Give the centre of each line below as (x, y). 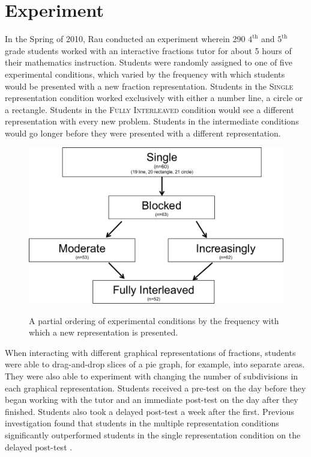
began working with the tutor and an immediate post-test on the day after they (152, 400)
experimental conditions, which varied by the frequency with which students (145, 74)
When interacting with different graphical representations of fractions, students (150, 352)
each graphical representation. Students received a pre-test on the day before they (155, 388)
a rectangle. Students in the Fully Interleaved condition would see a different (149, 109)
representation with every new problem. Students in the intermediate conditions (152, 121)
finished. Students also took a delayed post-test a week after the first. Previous (149, 411)
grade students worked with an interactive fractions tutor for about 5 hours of (148, 50)
